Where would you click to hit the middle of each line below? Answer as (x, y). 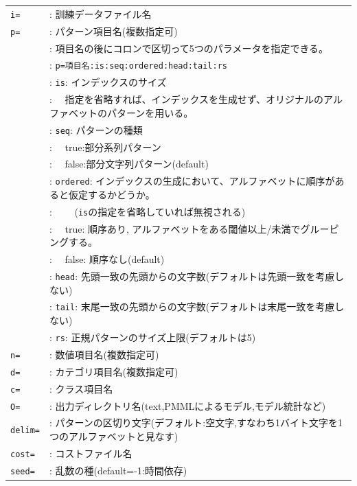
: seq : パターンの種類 (96, 129)
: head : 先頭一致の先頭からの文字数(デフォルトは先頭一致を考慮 (192, 276)
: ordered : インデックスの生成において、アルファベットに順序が (192, 181)
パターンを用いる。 (150, 112)
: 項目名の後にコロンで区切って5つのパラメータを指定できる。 (189, 48)
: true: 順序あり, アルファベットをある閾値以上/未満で (175, 228)
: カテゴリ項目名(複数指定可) (114, 371)
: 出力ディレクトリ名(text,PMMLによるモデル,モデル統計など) (187, 405)
